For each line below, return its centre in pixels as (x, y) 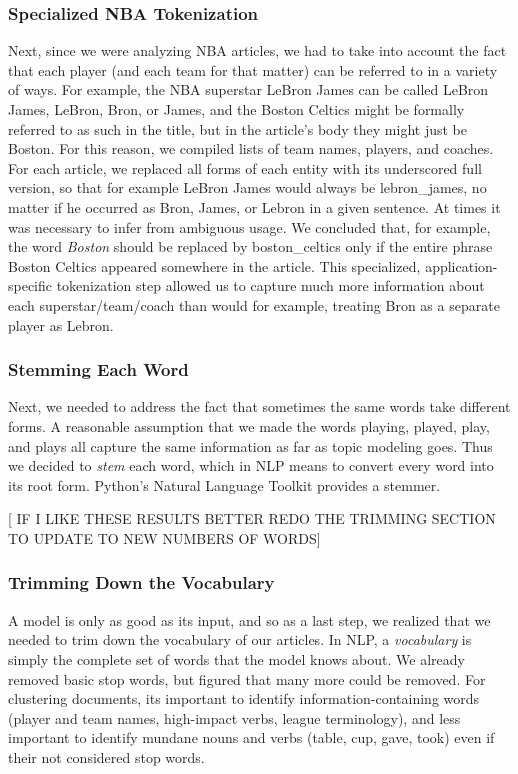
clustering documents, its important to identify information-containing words (244, 698)
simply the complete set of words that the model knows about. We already (236, 658)
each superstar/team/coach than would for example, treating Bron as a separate (254, 304)
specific (30, 285)
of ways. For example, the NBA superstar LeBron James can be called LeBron (248, 89)
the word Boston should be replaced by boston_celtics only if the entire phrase (250, 246)
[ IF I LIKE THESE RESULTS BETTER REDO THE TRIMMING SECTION (252, 518)
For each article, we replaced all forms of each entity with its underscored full (245, 167)
